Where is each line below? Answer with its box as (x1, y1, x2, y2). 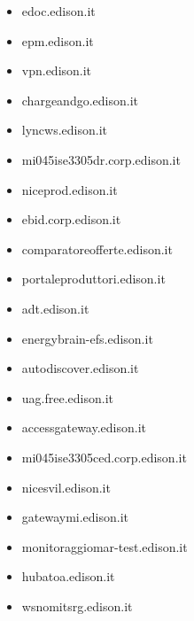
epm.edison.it (21, 31, 94, 50)
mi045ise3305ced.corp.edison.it (21, 447, 187, 466)
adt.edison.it (21, 299, 89, 317)
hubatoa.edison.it (21, 567, 115, 586)
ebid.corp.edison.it (21, 210, 121, 229)
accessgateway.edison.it (21, 418, 147, 437)
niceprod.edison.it (21, 180, 118, 198)
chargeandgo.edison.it (21, 90, 138, 109)
